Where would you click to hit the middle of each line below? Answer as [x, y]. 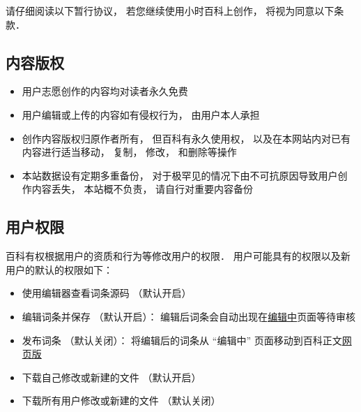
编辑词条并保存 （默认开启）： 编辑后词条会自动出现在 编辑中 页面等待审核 [189, 316]
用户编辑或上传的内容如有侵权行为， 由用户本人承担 [141, 114]
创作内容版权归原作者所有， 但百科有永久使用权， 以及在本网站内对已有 [186, 138]
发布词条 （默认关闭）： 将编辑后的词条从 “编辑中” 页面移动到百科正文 [182, 340]
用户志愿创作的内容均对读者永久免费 [105, 91]
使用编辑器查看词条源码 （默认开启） [107, 293]
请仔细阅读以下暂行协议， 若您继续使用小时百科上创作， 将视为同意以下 [170, 10]
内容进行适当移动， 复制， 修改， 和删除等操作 [129, 152]
